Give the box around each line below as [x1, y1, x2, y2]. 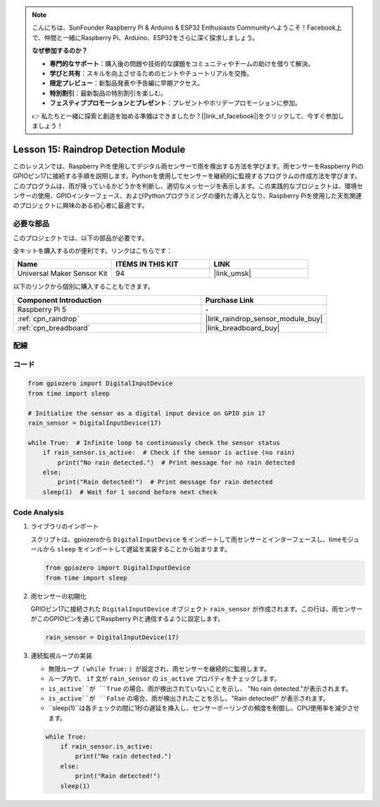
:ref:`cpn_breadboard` [17, 323, 91, 332]
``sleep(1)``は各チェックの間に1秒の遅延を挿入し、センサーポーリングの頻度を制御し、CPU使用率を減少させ [48, 704, 360, 713]
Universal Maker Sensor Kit [17, 268, 108, 278]
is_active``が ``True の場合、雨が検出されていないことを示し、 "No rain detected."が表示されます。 [48, 684, 352, 693]
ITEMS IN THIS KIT [115, 259, 179, 269]
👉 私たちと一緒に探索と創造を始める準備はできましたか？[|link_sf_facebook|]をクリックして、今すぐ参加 [32, 111, 338, 120]
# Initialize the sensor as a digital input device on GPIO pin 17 [27, 409, 266, 417]
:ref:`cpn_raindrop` [17, 313, 80, 323]
